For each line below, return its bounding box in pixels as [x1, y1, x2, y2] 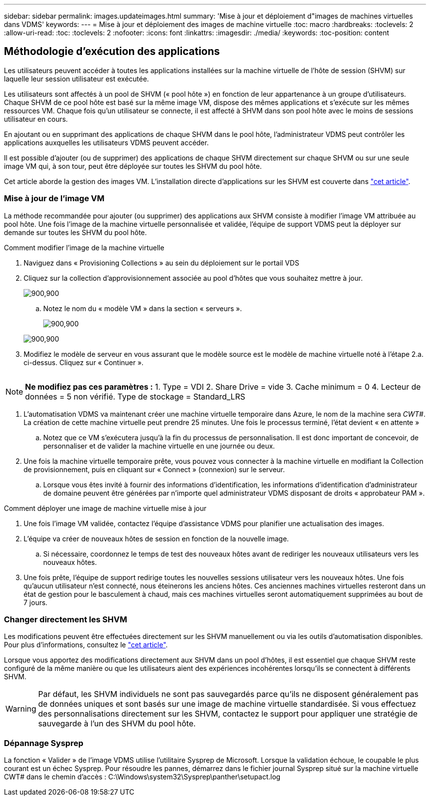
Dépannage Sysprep [4, 738, 83, 748]
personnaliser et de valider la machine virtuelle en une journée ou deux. [43, 441, 275, 450]
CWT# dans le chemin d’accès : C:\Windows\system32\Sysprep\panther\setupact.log [4, 773, 281, 781]
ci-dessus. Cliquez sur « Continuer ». [24, 358, 144, 367]
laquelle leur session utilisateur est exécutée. [4, 74, 149, 83]
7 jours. [24, 598, 48, 607]
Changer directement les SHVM [4, 614, 127, 624]
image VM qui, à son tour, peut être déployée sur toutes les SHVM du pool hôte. [4, 161, 262, 170]
